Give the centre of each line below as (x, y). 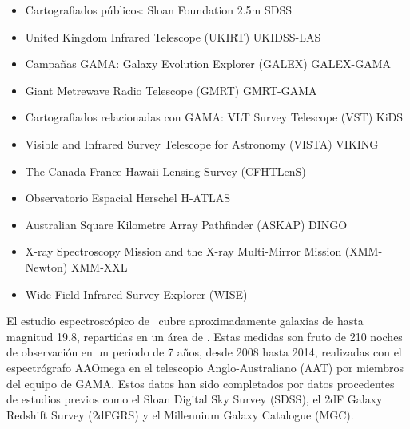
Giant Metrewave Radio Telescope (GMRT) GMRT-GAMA (171, 90)
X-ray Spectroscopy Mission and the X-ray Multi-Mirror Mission (183, 251)
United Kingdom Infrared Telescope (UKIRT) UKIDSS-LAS (173, 36)
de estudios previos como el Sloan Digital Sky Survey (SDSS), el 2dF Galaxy (195, 399)
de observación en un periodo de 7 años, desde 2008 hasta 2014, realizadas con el (204, 352)
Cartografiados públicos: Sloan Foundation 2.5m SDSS (158, 10)
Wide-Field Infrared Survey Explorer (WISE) (136, 294)
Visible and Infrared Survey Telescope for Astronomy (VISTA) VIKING (202, 143)
